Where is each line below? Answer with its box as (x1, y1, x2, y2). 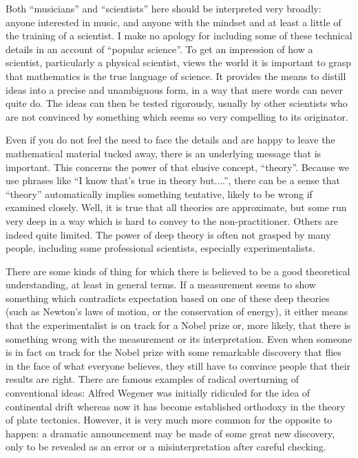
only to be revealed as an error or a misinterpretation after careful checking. (6, 439, 326, 454)
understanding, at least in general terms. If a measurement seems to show (6, 277, 316, 292)
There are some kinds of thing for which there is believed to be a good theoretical (6, 263, 350, 278)
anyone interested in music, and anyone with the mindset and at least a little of (6, 14, 341, 29)
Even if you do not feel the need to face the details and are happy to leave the (6, 132, 335, 147)
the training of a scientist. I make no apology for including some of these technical (6, 28, 352, 43)
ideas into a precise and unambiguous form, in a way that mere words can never (6, 82, 344, 97)
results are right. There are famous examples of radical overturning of (6, 372, 299, 386)
